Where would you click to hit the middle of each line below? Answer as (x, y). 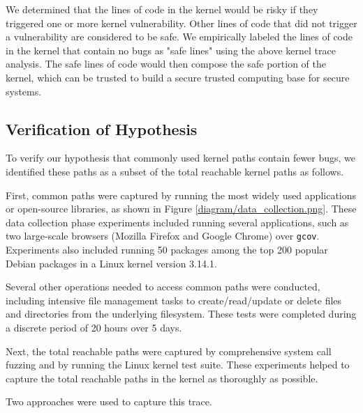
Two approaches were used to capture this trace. (109, 402)
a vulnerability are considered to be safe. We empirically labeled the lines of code (179, 37)
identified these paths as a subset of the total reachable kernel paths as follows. (175, 171)
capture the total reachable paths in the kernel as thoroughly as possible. (162, 378)
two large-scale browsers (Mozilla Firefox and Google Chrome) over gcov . (163, 236)
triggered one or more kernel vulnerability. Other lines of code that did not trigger (181, 23)
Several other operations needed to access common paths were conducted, (163, 287)
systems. (24, 91)
